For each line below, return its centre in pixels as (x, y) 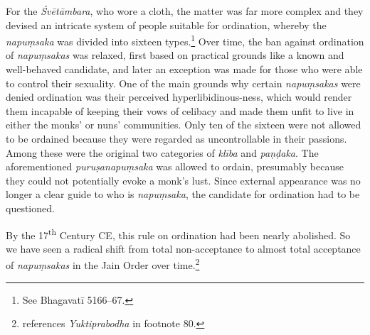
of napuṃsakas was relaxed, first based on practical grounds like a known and (175, 55)
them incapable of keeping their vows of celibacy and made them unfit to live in (180, 110)
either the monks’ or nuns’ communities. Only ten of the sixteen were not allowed (184, 125)
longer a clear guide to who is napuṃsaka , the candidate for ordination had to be (183, 194)
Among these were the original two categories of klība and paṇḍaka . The (162, 152)
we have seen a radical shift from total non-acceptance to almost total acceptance (183, 248)
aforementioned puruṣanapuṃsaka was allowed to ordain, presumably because (175, 166)
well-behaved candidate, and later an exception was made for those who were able (184, 69)
